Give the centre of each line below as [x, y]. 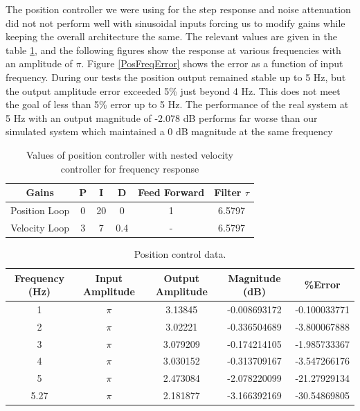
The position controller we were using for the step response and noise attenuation [178, 9]
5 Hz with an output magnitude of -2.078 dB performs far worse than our [162, 117]
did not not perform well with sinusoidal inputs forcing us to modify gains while [175, 23]
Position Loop [40, 210]
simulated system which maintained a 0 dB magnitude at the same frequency [169, 131]
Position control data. [180, 253]
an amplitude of [39, 63]
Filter [228, 192]
